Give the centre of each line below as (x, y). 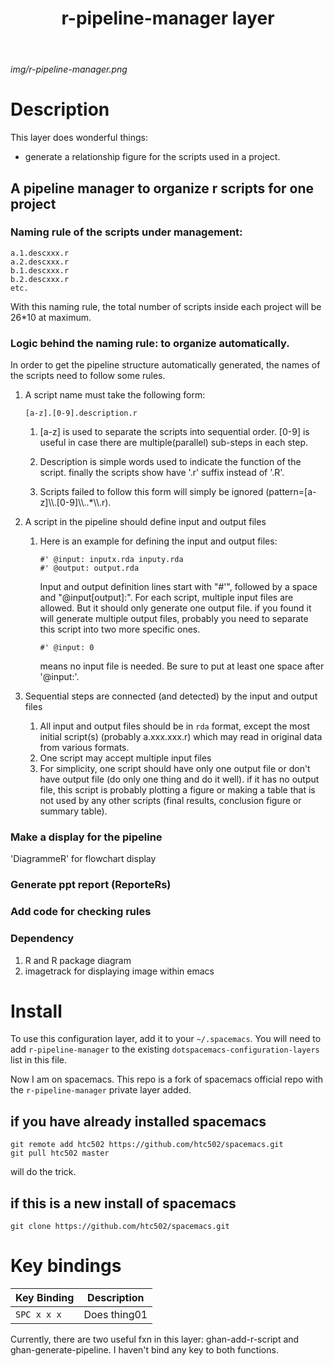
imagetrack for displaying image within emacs (119, 971)
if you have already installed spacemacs (138, 1121)
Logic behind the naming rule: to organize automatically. (150, 343)
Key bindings (66, 1266)
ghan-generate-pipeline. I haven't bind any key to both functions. (144, 1350)
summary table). (73, 811)
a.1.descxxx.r (40, 253)
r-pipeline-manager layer (168, 18)
